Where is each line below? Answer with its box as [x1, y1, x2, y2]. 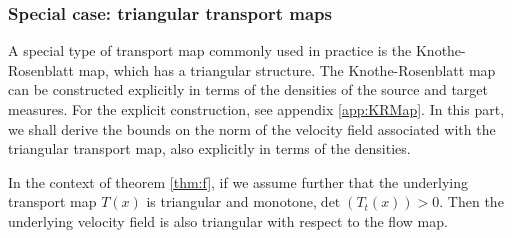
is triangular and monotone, [146, 191, 317, 212]
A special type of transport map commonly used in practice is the [8, 40, 412, 61]
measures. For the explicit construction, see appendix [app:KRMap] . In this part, [8, 99, 505, 119]
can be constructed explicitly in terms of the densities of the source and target [8, 79, 489, 100]
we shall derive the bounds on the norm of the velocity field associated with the [8, 118, 496, 139]
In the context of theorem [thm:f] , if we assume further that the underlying [8, 171, 469, 192]
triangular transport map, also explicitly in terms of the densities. [8, 138, 411, 159]
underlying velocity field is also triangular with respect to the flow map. [8, 210, 448, 231]
